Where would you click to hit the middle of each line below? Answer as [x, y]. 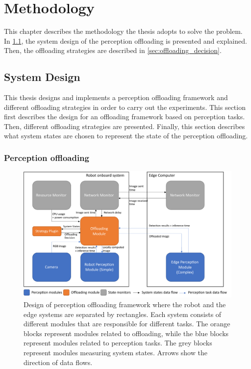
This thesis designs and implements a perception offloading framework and [116, 97]
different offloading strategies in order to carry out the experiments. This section [125, 107]
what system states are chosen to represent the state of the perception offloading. [126, 136]
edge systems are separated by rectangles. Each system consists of [123, 314]
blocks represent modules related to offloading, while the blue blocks [126, 333]
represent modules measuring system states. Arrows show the [115, 352]
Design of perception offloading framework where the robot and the [125, 304]
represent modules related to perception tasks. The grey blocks [118, 343]
